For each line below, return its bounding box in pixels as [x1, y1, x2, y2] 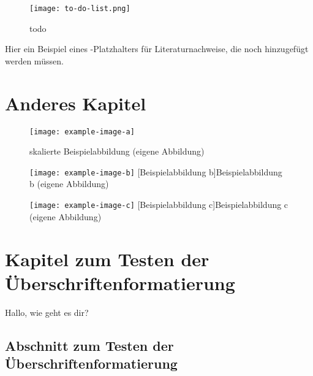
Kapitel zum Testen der [5, 246, 209, 271]
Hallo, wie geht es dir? [5, 305, 89, 318]
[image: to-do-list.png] [29, 4, 130, 13]
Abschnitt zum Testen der [5, 336, 174, 355]
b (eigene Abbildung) [29, 177, 109, 190]
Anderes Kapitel [5, 90, 146, 115]
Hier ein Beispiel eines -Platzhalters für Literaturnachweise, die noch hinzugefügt [5, 42, 309, 55]
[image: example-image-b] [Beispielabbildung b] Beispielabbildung [29, 165, 282, 178]
